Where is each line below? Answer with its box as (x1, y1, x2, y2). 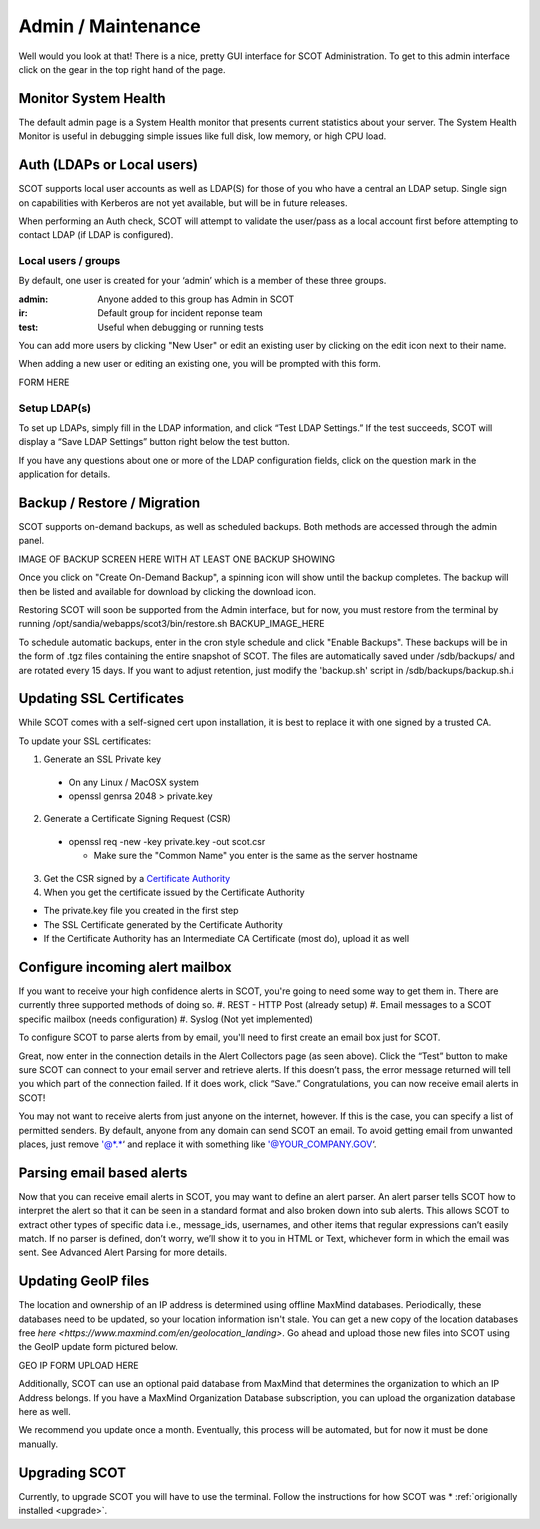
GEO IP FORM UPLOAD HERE (18, 1359, 139, 1371)
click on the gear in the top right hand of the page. (18, 63, 226, 75)
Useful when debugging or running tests (97, 321, 264, 333)
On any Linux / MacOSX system (68, 776, 200, 788)
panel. (18, 535, 45, 547)
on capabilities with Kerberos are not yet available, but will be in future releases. (18, 196, 348, 209)
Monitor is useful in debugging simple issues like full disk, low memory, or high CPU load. (18, 130, 387, 142)
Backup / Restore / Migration (18, 494, 201, 511)
